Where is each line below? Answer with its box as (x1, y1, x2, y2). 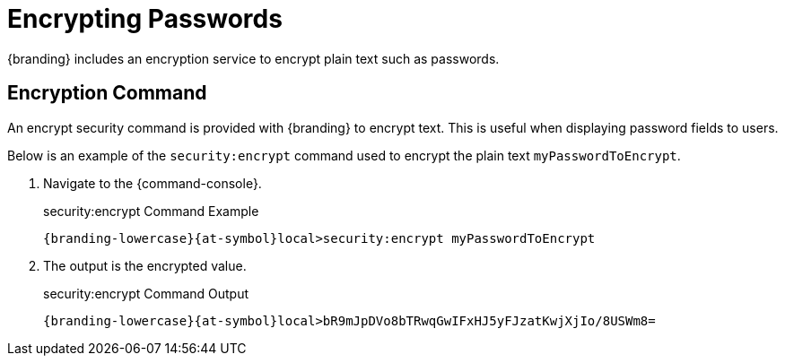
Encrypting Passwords (7, 4, 283, 34)
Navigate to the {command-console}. (43, 175, 262, 191)
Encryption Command (7, 82, 207, 105)
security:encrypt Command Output (43, 285, 249, 301)
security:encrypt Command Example (43, 203, 259, 219)
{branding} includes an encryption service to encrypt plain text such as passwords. (7, 50, 500, 66)
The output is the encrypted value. (43, 257, 247, 273)
